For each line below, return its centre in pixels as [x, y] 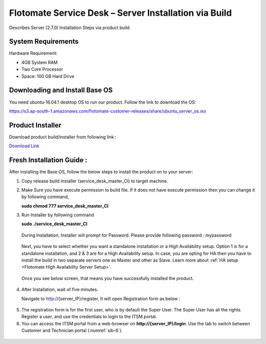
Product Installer [35, 125]
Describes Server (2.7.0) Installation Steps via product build [69, 28]
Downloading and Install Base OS [61, 90]
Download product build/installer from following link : [63, 137]
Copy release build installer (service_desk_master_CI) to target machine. [95, 181]
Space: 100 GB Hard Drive [48, 76]
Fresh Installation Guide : [48, 160]
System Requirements [44, 42]
